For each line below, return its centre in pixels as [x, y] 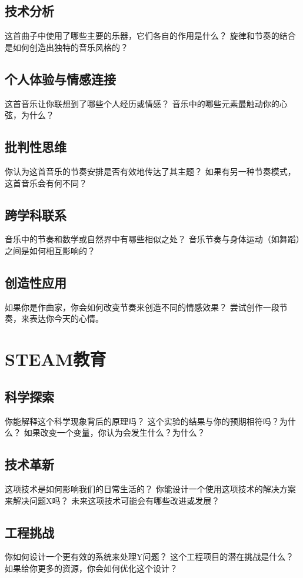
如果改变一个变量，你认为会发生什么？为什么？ [114, 432]
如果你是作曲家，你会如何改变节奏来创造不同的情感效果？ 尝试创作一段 [142, 307]
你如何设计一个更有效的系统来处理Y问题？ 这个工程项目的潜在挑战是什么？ [149, 557]
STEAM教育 [56, 359]
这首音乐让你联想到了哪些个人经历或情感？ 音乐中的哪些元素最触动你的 [142, 103]
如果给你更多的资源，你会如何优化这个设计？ [91, 568]
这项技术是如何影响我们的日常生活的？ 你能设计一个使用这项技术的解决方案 [150, 488]
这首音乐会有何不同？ [46, 183]
